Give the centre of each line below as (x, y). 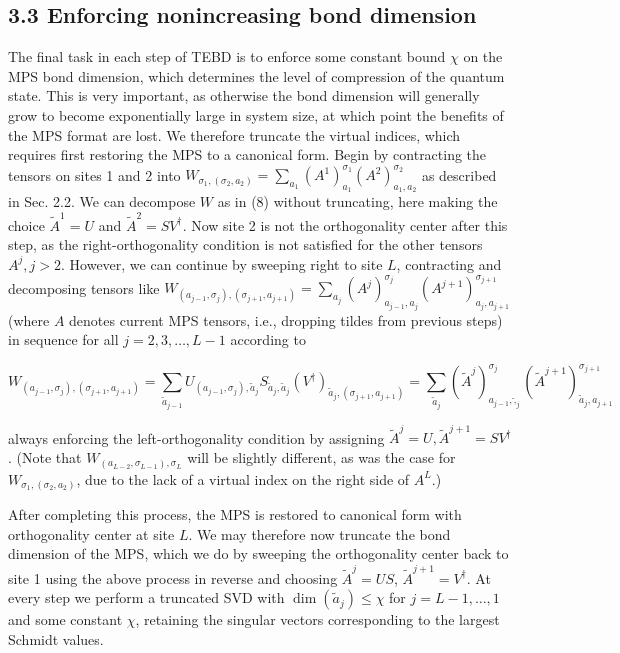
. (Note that (45, 457)
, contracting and (449, 263)
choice (26, 224)
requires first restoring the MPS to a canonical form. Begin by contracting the (247, 154)
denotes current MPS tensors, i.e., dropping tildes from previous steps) (286, 319)
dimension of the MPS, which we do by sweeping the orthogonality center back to (258, 553)
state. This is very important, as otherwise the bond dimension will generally (244, 95)
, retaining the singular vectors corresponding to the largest (317, 619)
